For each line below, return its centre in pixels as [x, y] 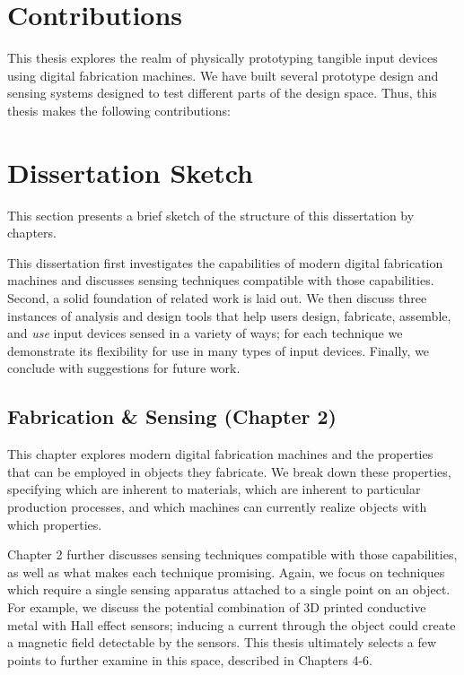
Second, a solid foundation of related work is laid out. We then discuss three [217, 298]
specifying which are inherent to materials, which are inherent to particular [214, 489]
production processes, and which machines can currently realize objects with [217, 506]
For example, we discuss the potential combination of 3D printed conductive [217, 606]
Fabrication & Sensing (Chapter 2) [172, 416]
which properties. [55, 524]
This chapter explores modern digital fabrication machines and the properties [220, 454]
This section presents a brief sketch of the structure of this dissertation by [211, 215]
